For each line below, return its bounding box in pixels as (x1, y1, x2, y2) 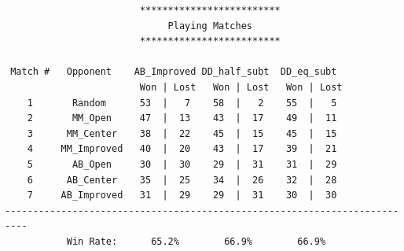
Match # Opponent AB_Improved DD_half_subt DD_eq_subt (10, 66, 337, 78)
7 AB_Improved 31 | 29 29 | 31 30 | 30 (27, 190, 337, 201)
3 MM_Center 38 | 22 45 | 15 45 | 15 (27, 127, 337, 139)
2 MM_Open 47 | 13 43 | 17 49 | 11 (27, 113, 337, 124)
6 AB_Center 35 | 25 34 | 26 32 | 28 (27, 174, 337, 186)
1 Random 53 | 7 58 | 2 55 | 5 (27, 97, 337, 109)
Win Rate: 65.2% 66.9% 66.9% (66, 235, 326, 247)
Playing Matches (167, 20, 252, 31)
